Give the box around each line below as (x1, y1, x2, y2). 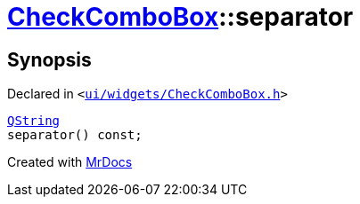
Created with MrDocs (7, 154, 133, 170)
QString (7, 114, 61, 129)
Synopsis (7, 48, 92, 71)
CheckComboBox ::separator (7, 2, 354, 32)
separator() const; (7, 128, 143, 143)
